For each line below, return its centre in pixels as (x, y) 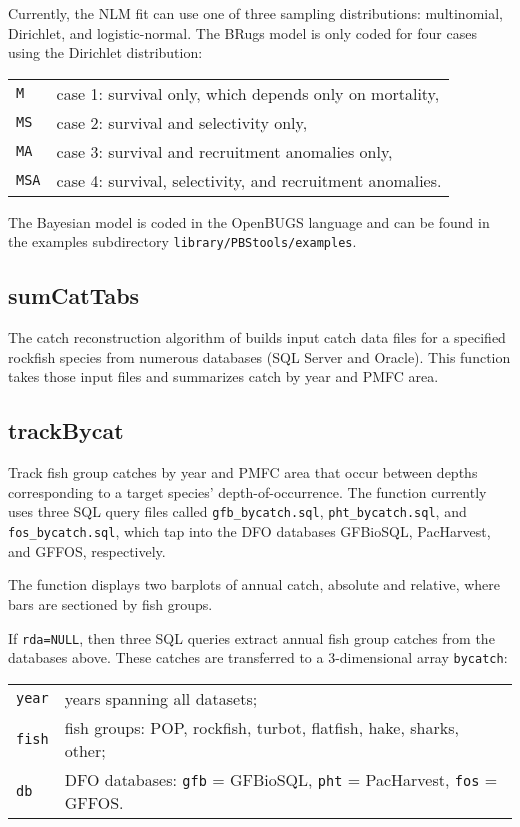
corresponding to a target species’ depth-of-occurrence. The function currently (247, 491)
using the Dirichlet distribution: (105, 52)
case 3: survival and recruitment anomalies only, (224, 151)
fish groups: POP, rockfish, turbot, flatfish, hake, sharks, (261, 727)
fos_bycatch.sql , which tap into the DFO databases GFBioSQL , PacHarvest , (249, 531)
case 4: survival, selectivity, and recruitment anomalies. (249, 180)
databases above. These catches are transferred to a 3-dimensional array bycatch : (258, 657)
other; (85, 750)
